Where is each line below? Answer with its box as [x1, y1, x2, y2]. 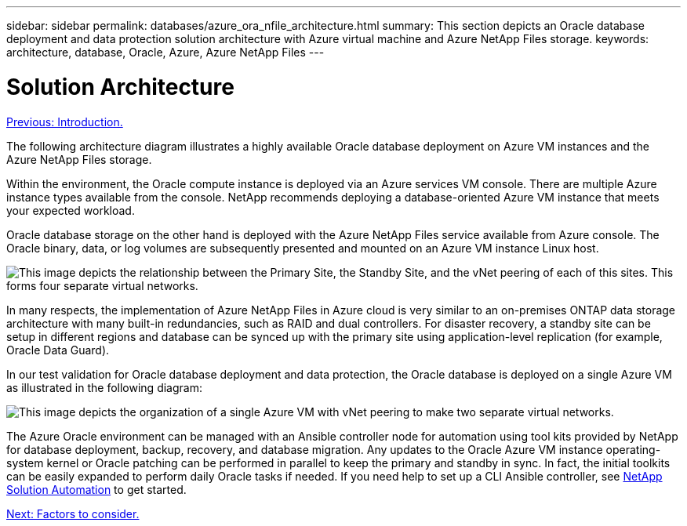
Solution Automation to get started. [6, 482, 187, 496]
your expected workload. [6, 203, 135, 217]
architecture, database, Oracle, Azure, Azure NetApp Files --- [6, 45, 325, 59]
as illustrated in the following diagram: [6, 380, 202, 394]
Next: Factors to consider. [6, 506, 140, 521]
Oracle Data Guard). [6, 343, 110, 357]
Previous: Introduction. [6, 114, 123, 129]
